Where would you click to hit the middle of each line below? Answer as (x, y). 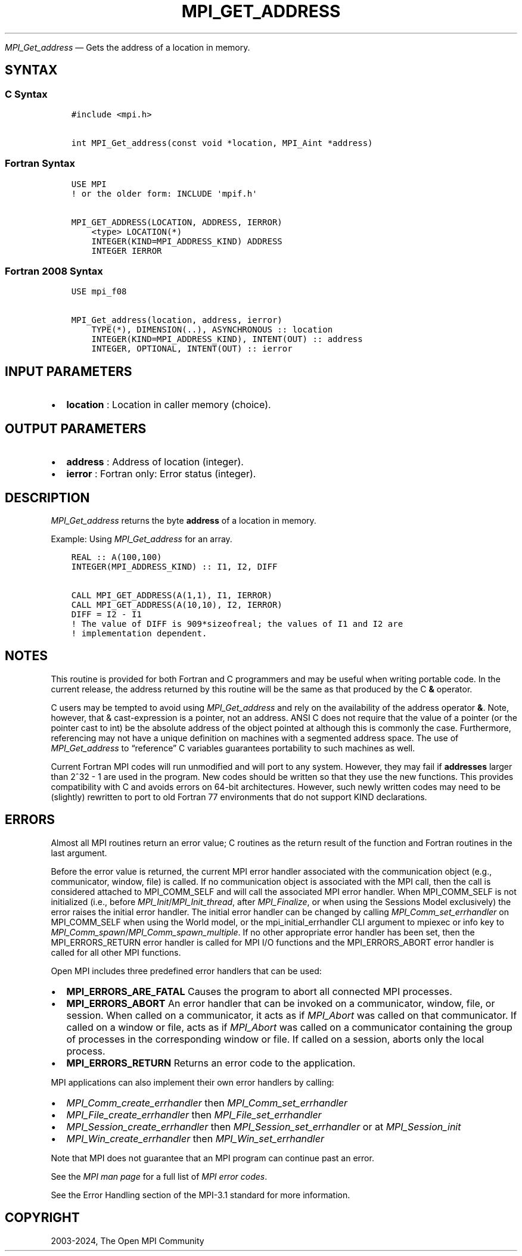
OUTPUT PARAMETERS (76, 428)
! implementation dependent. (139, 633)
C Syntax (26, 94)
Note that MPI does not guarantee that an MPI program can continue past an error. (212, 1158)
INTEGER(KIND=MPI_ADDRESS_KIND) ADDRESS (187, 241)
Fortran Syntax (40, 164)
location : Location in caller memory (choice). (169, 405)
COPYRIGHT (42, 1218)
